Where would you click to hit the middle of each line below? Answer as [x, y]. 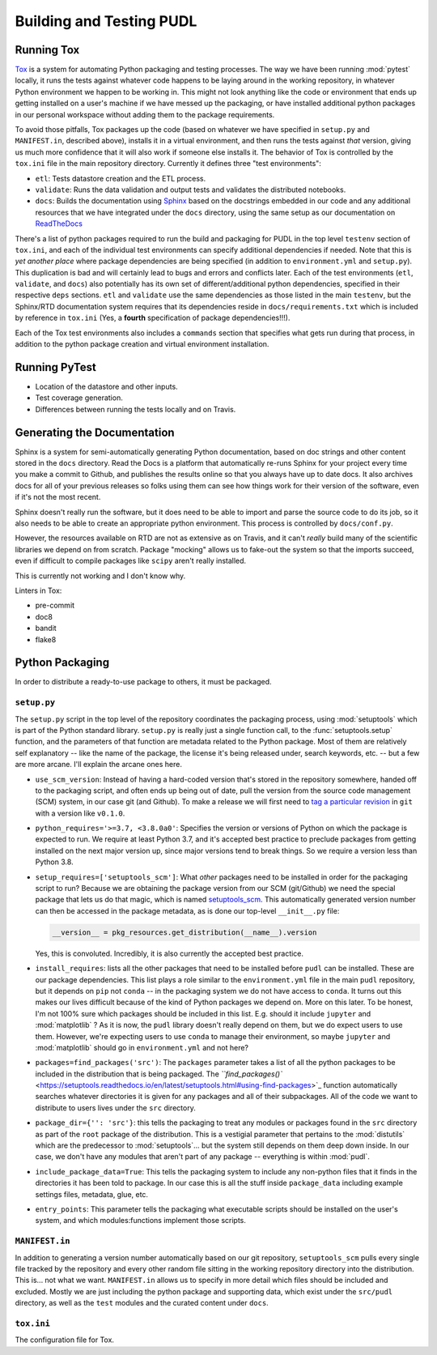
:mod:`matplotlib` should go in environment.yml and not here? [142, 1047]
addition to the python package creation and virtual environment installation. [142, 344]
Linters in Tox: [38, 590]
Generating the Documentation [95, 432]
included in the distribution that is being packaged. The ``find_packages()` [159, 1074]
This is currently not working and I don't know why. [100, 576]
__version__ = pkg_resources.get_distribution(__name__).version [185, 932]
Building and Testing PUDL [106, 21]
